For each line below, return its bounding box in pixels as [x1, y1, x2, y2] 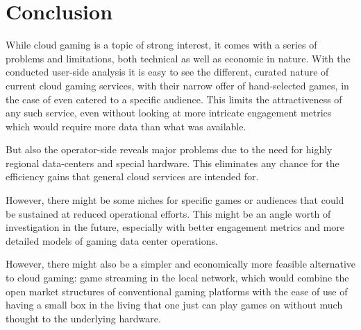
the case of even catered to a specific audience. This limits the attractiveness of [6, 92, 342, 106]
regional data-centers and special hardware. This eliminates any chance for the [6, 155, 339, 170]
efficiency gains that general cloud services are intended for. [6, 169, 259, 184]
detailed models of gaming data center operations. [6, 233, 218, 247]
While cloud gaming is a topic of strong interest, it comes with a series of [6, 37, 317, 52]
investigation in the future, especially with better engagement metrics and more [6, 220, 345, 234]
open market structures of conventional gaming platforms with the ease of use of [6, 284, 348, 298]
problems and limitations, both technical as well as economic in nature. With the [6, 51, 351, 65]
